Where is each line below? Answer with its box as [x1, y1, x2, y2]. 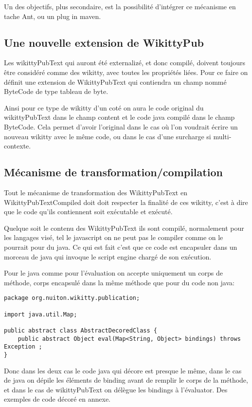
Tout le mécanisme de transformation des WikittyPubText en [4, 187, 187, 197]
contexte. [4, 141, 31, 151]
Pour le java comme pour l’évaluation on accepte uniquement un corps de [4, 268, 223, 278]
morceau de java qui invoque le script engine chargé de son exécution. [4, 251, 212, 261]
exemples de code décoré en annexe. [4, 394, 111, 404]
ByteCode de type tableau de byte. [4, 86, 108, 96]
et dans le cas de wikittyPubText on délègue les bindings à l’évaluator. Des [4, 384, 228, 394]
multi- [213, 131, 232, 141]
